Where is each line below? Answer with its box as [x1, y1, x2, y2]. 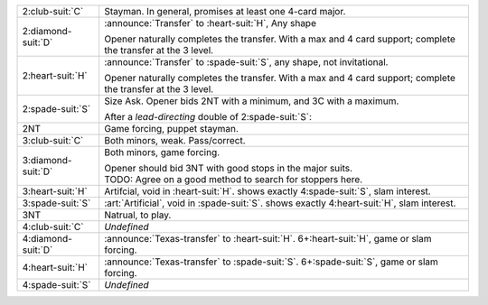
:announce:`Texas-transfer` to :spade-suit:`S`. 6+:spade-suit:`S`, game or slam [104, 255, 438, 268]
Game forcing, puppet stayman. [104, 123, 239, 134]
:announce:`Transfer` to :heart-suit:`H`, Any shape [104, 17, 316, 29]
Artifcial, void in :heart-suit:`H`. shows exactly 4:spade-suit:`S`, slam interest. [104, 185, 431, 198]
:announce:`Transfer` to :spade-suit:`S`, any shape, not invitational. [104, 56, 389, 68]
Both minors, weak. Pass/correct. [104, 134, 246, 146]
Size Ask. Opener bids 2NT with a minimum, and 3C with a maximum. [104, 95, 399, 107]
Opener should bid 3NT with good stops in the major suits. [104, 162, 352, 174]
